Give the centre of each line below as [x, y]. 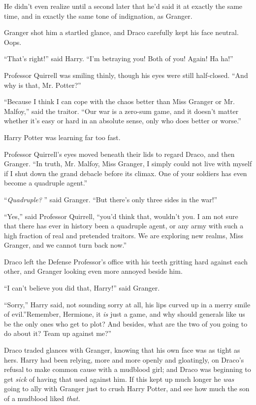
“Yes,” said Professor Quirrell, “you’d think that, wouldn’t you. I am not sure [121, 216]
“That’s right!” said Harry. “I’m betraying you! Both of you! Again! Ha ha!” [119, 58]
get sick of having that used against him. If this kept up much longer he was [119, 379]
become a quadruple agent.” [46, 183]
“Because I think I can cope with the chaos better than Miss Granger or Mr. [119, 101]
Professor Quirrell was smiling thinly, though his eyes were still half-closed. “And [126, 75]
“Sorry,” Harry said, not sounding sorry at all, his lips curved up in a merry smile [127, 304]
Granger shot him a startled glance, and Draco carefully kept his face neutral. [121, 32]
